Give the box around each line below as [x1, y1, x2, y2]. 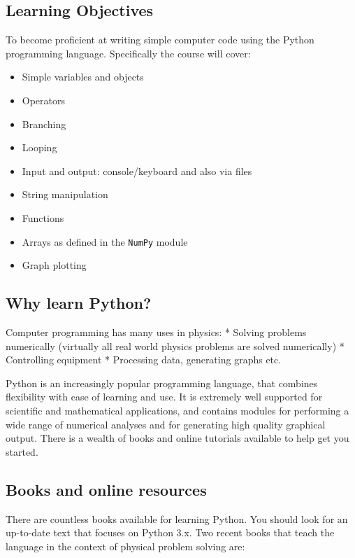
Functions [22, 210, 64, 225]
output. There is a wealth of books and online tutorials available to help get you [6, 431, 349, 445]
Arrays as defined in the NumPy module [22, 234, 188, 249]
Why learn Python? [6, 292, 152, 314]
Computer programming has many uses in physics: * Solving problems [6, 325, 307, 339]
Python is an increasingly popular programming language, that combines [6, 375, 318, 390]
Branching [22, 116, 66, 131]
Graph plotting [22, 258, 87, 272]
